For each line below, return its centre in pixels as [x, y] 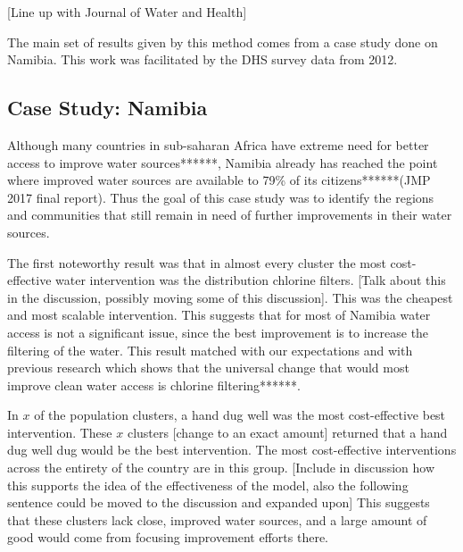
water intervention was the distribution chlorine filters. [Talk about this [251, 280]
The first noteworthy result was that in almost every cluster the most [197, 262]
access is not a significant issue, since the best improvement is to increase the [218, 332]
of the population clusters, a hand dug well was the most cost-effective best [240, 415]
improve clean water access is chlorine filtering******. [154, 385]
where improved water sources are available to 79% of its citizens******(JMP [219, 180]
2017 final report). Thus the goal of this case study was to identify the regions [221, 197]
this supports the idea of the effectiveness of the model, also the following [208, 485]
